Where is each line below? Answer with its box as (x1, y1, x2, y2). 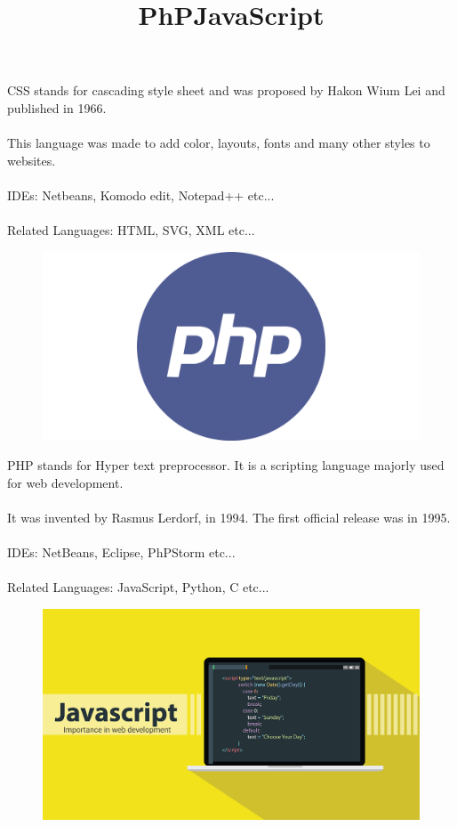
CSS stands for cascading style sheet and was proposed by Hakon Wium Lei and (7, 81, 445, 100)
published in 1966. (7, 98, 107, 117)
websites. (7, 150, 56, 169)
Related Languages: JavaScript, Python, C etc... (7, 578, 269, 596)
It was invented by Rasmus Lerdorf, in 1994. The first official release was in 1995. (7, 508, 451, 527)
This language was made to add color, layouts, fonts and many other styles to (7, 134, 430, 152)
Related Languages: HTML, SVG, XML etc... (7, 221, 255, 239)
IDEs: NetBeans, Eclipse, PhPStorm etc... (7, 543, 236, 562)
